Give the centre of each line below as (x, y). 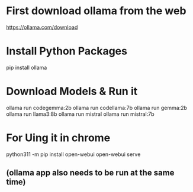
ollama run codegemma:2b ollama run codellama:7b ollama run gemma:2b (97, 108)
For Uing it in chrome (58, 138)
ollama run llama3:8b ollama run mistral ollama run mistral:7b (80, 114)
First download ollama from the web (96, 11)
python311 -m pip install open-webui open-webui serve (73, 154)
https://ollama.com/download (42, 27)
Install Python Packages (67, 51)
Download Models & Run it (72, 91)
